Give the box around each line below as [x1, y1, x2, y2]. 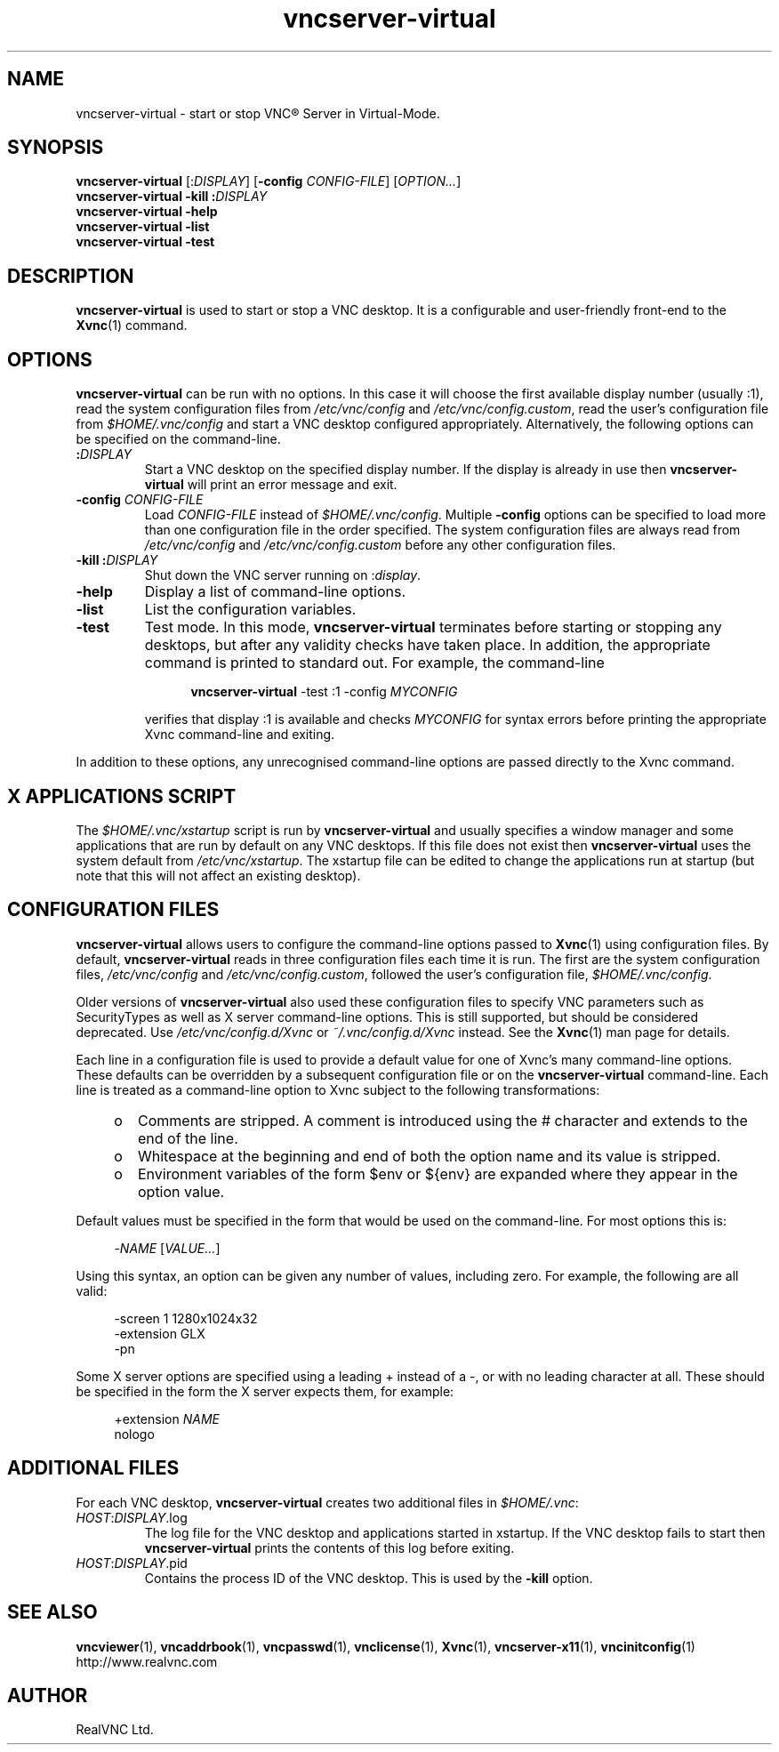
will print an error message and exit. [187, 477, 398, 493]
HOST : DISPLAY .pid [76, 1555, 188, 1571]
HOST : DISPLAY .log [76, 1509, 188, 1525]
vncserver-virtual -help [76, 204, 218, 220]
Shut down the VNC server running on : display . [144, 567, 422, 583]
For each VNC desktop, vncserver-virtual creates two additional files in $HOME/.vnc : [76, 1494, 579, 1510]
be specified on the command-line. [76, 431, 281, 447]
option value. [137, 1182, 225, 1201]
